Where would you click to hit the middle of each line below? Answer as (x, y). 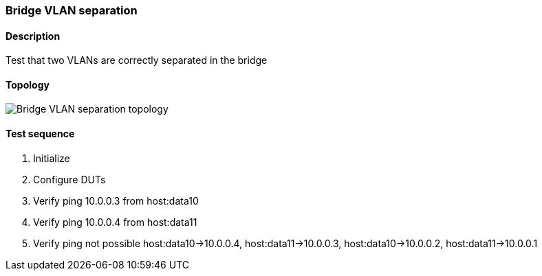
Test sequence (40, 134)
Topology (28, 84)
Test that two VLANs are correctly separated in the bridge (137, 60)
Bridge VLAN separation (72, 10)
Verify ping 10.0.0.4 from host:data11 (115, 222)
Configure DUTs (69, 179)
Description (33, 36)
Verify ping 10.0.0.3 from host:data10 (116, 200)
